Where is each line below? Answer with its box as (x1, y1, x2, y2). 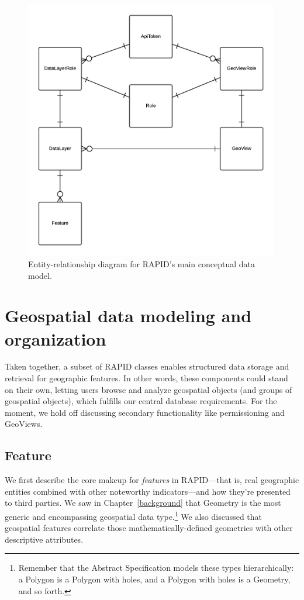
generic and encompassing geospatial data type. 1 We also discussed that (5, 509, 262, 522)
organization (5, 326, 106, 350)
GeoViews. (5, 418, 43, 430)
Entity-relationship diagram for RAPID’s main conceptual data (28, 257, 255, 270)
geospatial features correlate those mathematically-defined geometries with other (5, 522, 293, 534)
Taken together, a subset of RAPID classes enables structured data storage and (5, 360, 289, 373)
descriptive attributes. (5, 533, 84, 545)
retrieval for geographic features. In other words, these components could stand (5, 372, 288, 384)
